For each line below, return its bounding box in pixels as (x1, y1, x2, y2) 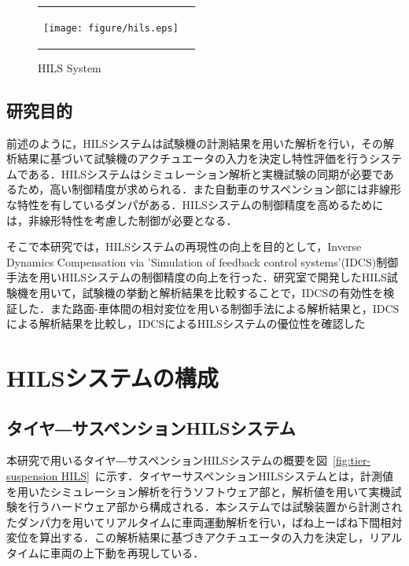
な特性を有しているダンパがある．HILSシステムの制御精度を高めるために (6, 197, 384, 213)
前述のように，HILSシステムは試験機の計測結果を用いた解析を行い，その (6, 134, 383, 151)
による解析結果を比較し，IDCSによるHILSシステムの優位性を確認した (6, 315, 366, 332)
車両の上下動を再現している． (50, 544, 204, 560)
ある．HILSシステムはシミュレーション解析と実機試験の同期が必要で (28, 165, 383, 182)
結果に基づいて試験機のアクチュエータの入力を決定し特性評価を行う (17, 150, 369, 167)
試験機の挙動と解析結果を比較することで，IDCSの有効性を (82, 285, 384, 301)
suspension (6, 468, 58, 483)
